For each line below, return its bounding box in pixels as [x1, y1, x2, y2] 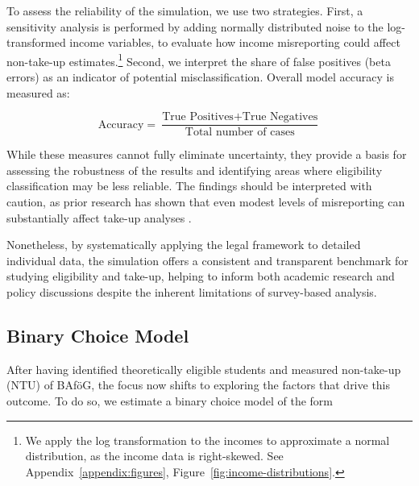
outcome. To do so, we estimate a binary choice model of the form [6, 393, 334, 409]
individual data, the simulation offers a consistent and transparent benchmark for [6, 251, 409, 268]
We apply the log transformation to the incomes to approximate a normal [25, 431, 390, 448]
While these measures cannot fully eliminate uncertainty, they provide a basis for [6, 146, 407, 163]
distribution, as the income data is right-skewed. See [25, 447, 284, 464]
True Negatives [242, 111, 318, 123]
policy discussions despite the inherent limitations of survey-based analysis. [6, 284, 377, 301]
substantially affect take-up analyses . [6, 209, 192, 226]
